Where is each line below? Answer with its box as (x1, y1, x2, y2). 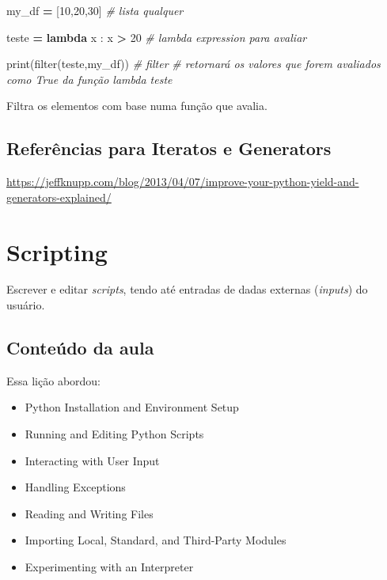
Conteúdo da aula (6, 335, 154, 360)
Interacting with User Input (25, 452, 160, 468)
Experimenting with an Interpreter (25, 559, 194, 575)
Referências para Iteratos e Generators (6, 136, 332, 161)
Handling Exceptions (25, 479, 126, 495)
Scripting (6, 235, 108, 267)
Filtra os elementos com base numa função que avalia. (6, 97, 267, 114)
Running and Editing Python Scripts (25, 426, 204, 442)
